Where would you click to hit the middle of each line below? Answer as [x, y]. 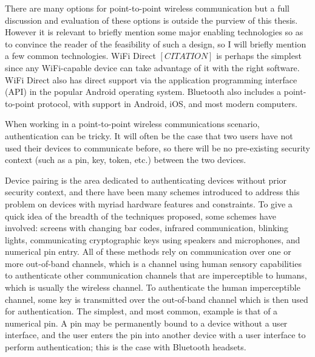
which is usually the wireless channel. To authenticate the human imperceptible [153, 287]
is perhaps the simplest [259, 56]
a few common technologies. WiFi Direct [80, 56]
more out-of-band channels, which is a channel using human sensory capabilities [153, 263]
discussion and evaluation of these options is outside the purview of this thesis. [151, 20]
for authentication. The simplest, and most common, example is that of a [141, 311]
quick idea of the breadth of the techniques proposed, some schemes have [141, 216]
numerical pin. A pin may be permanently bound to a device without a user [146, 323]
